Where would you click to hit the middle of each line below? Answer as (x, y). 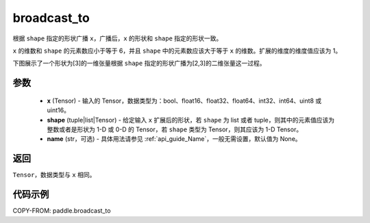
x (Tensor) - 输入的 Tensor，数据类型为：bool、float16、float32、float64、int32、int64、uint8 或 (184, 101)
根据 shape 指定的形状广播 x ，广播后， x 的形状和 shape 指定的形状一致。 (118, 38)
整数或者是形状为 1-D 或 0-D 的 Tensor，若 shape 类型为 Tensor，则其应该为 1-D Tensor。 (175, 129)
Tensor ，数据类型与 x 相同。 (54, 175)
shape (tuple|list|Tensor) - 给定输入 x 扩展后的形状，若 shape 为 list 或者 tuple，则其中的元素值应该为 (191, 120)
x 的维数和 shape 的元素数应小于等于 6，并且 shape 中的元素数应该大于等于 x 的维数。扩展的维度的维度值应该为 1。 (177, 51)
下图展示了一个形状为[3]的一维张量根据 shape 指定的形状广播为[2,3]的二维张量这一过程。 (139, 63)
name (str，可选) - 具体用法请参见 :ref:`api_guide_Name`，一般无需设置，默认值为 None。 (174, 139)
